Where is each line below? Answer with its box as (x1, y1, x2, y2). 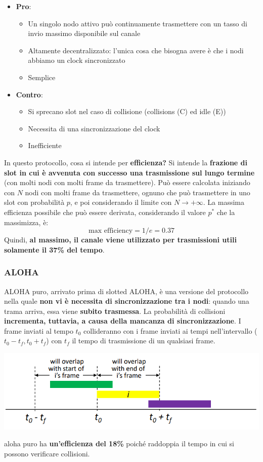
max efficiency (89, 227, 133, 235)
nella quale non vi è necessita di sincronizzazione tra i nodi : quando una (4, 296, 249, 306)
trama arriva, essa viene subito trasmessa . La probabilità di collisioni (4, 305, 226, 316)
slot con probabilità (4, 197, 65, 207)
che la (216, 206, 235, 217)
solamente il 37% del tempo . (4, 244, 105, 255)
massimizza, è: (4, 217, 49, 227)
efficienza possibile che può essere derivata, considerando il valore (4, 206, 206, 217)
